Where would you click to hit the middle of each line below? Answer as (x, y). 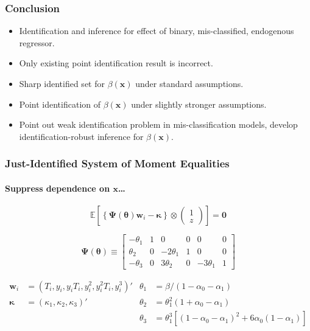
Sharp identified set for (62, 83)
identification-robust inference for (81, 136)
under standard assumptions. (189, 83)
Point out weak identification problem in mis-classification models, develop (158, 124)
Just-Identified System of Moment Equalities (117, 163)
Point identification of (60, 104)
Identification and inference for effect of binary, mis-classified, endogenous (157, 31)
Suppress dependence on (58, 188)
